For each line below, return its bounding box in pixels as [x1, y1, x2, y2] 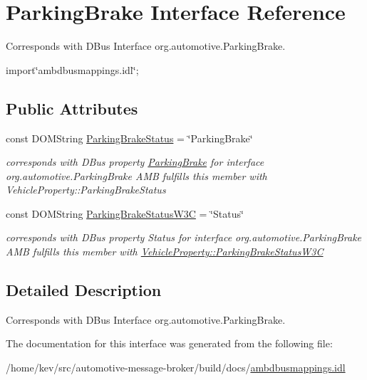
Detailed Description [6, 279, 162, 301]
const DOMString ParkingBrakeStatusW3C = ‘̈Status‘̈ [6, 206, 244, 221]
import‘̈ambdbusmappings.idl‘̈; [6, 62, 139, 77]
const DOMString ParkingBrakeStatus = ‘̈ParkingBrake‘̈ [6, 130, 253, 145]
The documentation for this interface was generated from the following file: [6, 336, 333, 351]
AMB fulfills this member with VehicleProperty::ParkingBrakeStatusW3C [6, 244, 324, 259]
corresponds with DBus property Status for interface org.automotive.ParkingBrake [6, 230, 362, 245]
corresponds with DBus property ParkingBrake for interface [6, 154, 264, 169]
